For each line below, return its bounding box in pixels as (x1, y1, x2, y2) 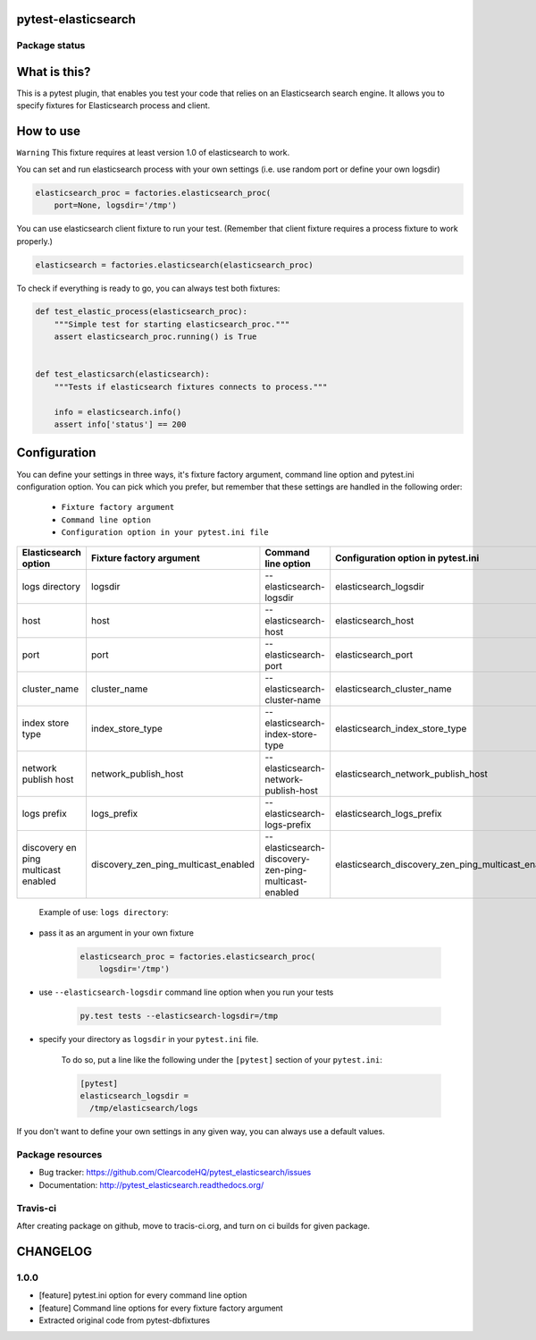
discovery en (21, 842, 77, 854)
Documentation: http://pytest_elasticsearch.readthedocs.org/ (38, 1179, 264, 1190)
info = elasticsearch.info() (54, 407, 182, 417)
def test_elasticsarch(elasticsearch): (35, 369, 210, 379)
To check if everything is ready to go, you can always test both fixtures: (16, 283, 281, 293)
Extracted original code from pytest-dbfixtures (38, 1315, 210, 1326)
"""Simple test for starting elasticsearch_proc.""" (54, 318, 290, 329)
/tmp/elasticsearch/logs (89, 1103, 198, 1114)
